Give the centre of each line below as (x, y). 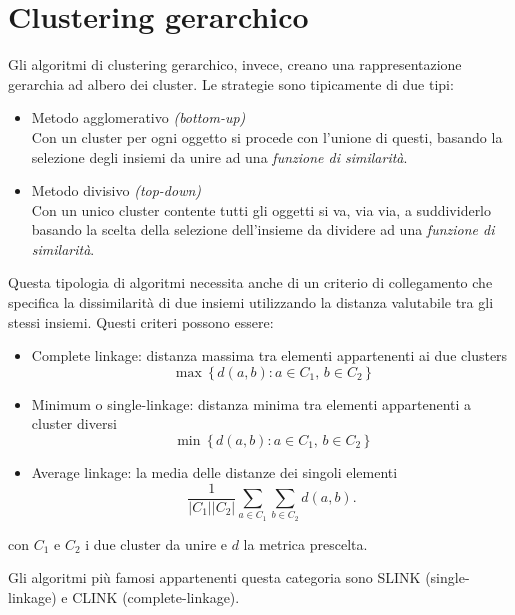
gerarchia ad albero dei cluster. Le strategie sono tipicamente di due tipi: (231, 83)
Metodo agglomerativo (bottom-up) (138, 117)
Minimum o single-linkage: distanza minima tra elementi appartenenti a (251, 403)
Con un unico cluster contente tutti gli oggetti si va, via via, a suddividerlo (261, 209)
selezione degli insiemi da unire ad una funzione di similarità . (219, 156)
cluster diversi (74, 423)
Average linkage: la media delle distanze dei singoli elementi (214, 472)
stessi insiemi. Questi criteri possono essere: (141, 321)
